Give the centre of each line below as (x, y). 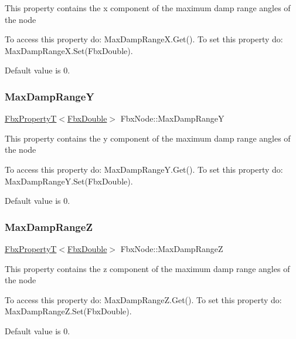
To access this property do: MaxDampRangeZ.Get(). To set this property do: (143, 299)
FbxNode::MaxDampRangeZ (172, 248)
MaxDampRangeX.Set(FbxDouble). (69, 50)
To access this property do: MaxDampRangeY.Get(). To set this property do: (144, 169)
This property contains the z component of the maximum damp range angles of (147, 268)
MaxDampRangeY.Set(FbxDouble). (69, 181)
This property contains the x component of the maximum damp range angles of (148, 8)
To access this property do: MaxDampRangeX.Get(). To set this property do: (144, 39)
